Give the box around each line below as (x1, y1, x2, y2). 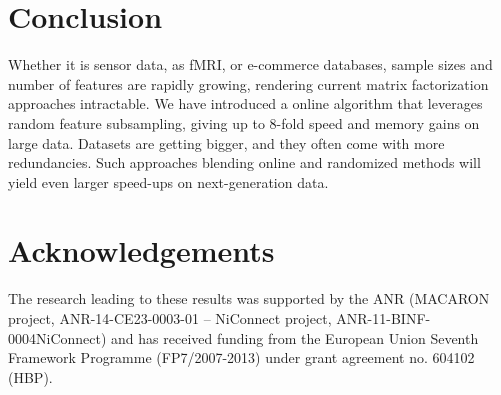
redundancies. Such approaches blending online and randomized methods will (8, 152, 481, 173)
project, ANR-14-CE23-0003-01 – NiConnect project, (8, 308, 332, 328)
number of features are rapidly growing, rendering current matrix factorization (8, 73, 489, 94)
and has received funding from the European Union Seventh (111, 327, 479, 348)
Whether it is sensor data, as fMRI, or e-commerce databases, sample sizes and (8, 54, 493, 75)
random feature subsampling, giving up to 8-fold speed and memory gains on (8, 112, 480, 133)
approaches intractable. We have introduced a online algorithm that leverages (8, 93, 483, 114)
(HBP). (8, 366, 53, 387)
